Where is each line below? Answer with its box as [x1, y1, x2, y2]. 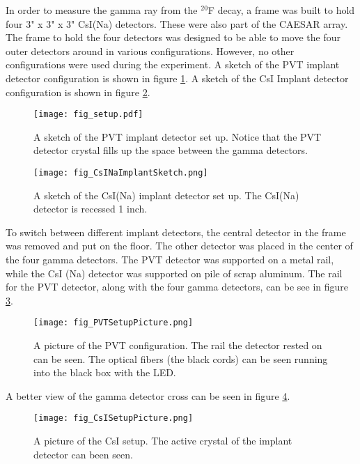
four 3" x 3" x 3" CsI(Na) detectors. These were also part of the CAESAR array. [6, 16, 348, 31]
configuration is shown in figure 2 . [6, 84, 150, 99]
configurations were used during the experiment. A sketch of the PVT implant [6, 57, 340, 72]
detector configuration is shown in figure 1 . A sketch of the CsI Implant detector [6, 70, 349, 85]
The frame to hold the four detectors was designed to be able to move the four [6, 30, 341, 45]
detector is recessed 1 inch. [33, 201, 148, 216]
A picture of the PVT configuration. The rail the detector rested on [33, 338, 322, 353]
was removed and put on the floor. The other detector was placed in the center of [6, 238, 353, 253]
